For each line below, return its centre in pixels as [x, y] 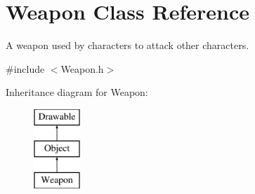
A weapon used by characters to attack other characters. [127, 45]
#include [25, 68]
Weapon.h [82, 68]
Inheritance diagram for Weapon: [77, 92]
